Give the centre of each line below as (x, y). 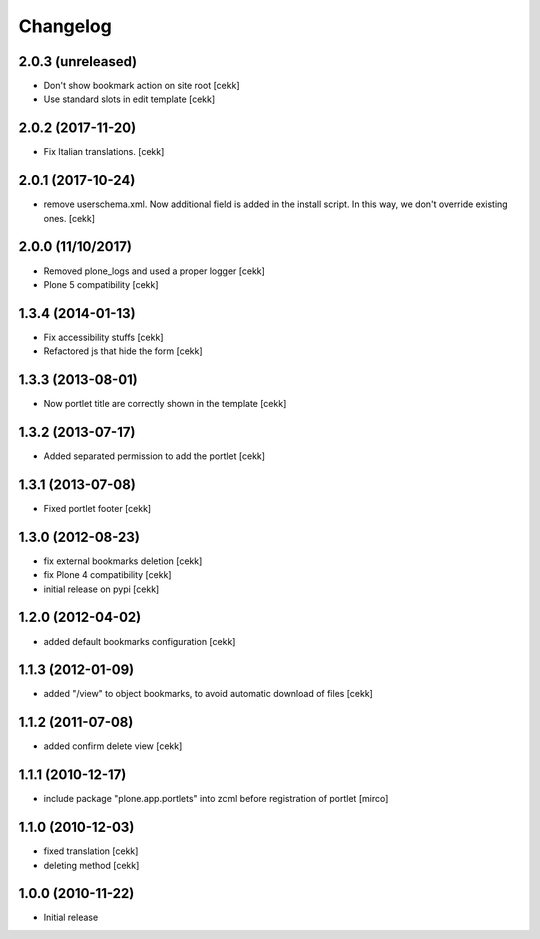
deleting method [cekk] (91, 865)
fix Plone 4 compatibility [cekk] (107, 575)
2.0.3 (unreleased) (78, 61)
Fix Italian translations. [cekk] (104, 152)
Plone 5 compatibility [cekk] (101, 284)
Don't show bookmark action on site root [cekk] (141, 86)
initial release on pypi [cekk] (101, 589)
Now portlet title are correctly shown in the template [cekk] (165, 404)
